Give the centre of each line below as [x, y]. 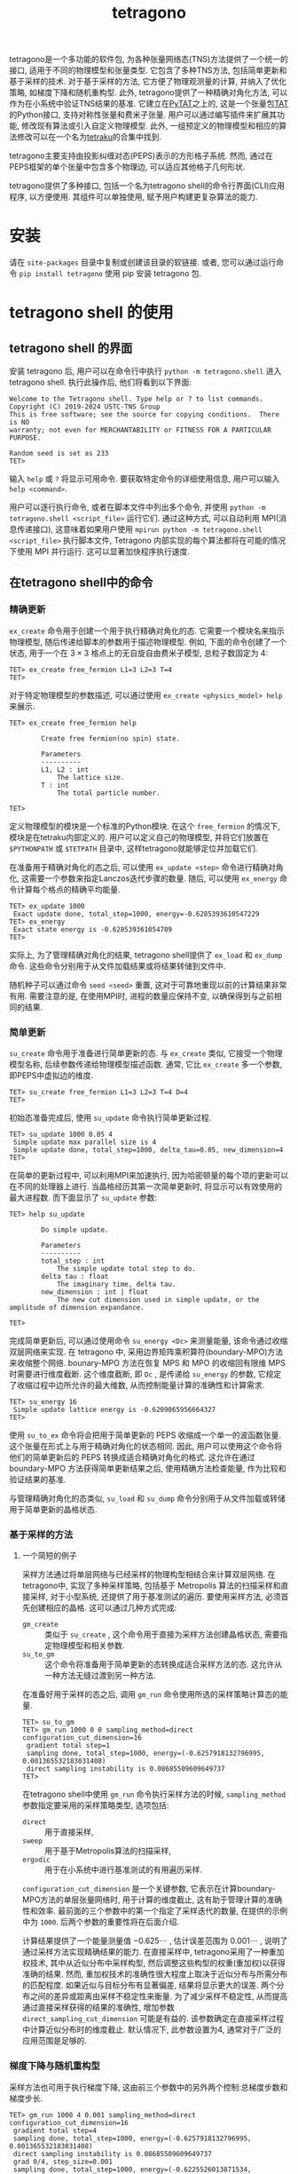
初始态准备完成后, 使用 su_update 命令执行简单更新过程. [110, 1118]
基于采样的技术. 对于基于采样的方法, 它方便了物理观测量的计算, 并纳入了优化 [148, 82]
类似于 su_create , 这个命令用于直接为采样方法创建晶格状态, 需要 [162, 1634]
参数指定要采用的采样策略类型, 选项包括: [95, 1805]
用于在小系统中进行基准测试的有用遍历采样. [123, 1870]
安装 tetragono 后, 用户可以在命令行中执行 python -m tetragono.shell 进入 [145, 371]
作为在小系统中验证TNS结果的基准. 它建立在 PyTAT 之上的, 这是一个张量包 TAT [149, 104]
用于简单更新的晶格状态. [53, 1510]
